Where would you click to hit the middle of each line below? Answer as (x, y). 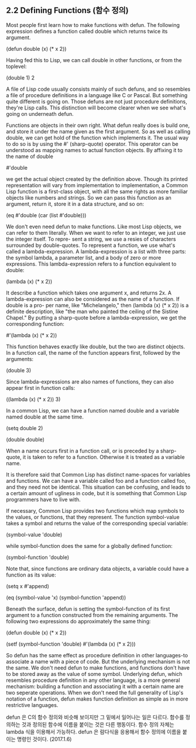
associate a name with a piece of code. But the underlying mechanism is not (98, 661)
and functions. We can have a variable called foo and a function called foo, (96, 481)
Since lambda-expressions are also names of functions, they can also (90, 382)
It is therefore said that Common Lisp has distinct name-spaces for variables (98, 474)
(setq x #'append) (28, 586)
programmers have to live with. (43, 499)
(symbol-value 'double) (34, 534)
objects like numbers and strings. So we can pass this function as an (89, 197)
